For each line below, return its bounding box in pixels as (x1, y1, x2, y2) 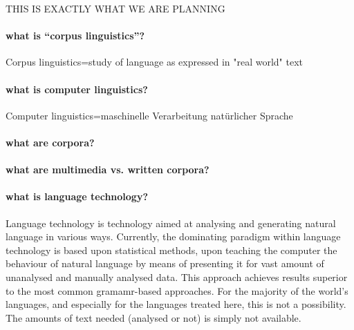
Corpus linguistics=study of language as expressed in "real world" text (6, 55, 304, 69)
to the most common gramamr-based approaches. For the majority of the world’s (6, 283, 348, 298)
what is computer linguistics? (6, 81, 148, 96)
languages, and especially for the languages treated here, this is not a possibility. (6, 297, 346, 311)
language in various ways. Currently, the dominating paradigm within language (6, 229, 341, 244)
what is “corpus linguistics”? (6, 28, 145, 43)
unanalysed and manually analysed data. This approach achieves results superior (6, 269, 348, 284)
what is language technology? (6, 189, 149, 204)
